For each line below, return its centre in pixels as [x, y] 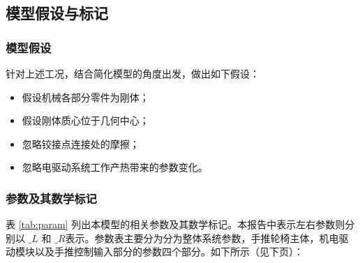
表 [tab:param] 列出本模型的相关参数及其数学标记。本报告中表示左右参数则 [175, 224]
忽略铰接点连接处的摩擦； [81, 143]
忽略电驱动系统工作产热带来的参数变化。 [115, 167]
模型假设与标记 [57, 13]
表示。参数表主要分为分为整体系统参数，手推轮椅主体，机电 [202, 238]
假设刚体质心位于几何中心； [85, 120]
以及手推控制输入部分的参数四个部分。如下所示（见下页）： [169, 251]
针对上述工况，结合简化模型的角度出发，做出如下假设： [133, 73]
